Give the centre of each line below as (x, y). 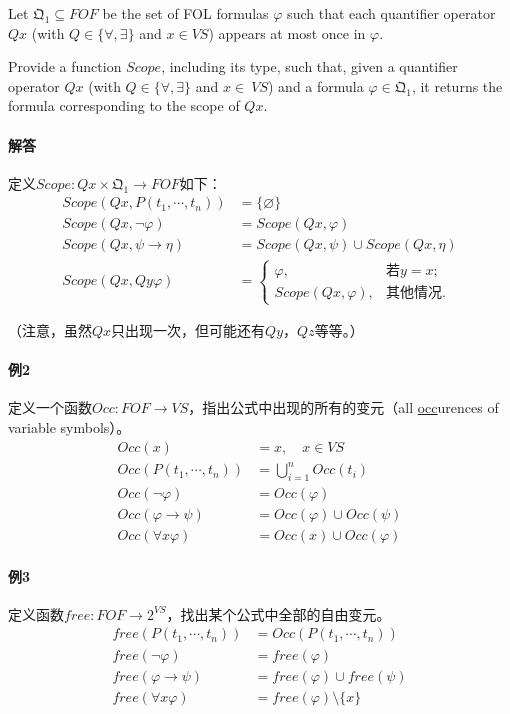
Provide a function (65, 66)
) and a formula (315, 85)
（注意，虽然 (50, 330)
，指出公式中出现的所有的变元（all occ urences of (343, 407)
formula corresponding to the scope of (124, 105)
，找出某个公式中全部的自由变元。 (278, 613)
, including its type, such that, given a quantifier (309, 66)
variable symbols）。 (69, 427)
